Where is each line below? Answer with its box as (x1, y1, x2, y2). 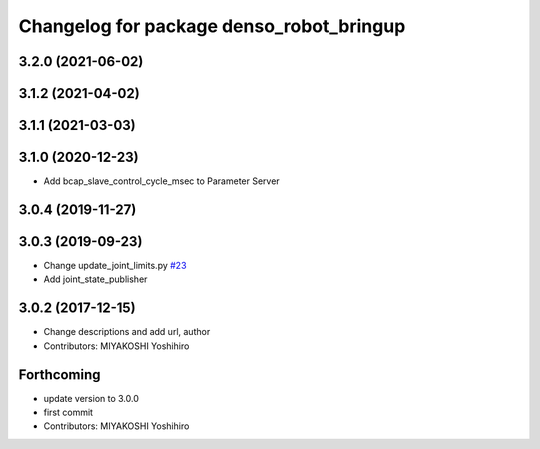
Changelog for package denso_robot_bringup (18, 15, 406, 37)
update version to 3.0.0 (43, 392, 140, 404)
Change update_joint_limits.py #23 (43, 260, 187, 272)
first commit (43, 406, 94, 419)
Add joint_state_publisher (43, 273, 148, 285)
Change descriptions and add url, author (43, 326, 211, 338)
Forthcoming (18, 366, 101, 383)
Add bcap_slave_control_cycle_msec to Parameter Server (43, 175, 280, 187)
